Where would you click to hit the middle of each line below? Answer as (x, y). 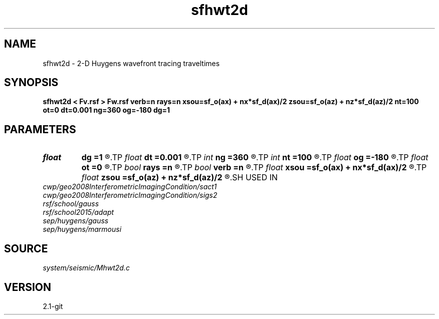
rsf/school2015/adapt (78, 212)
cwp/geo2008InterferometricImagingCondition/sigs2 (130, 195)
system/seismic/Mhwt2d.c (86, 268)
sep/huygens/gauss (76, 221)
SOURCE (26, 248)
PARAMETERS (40, 129)
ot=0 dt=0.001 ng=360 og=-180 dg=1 (106, 110)
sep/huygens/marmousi (82, 229)
